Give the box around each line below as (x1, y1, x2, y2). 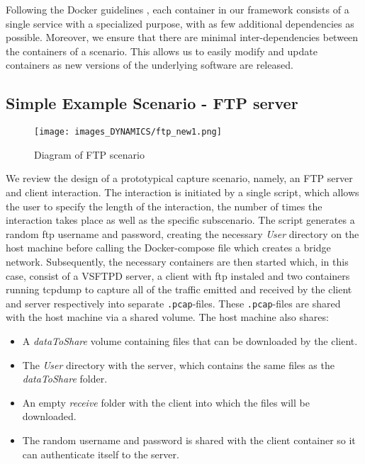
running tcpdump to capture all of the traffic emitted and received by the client (6, 282, 352, 297)
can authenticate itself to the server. (22, 446, 179, 461)
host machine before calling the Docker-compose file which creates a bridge (6, 240, 331, 255)
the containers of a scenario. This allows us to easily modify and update (6, 43, 318, 58)
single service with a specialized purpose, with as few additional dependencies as (6, 16, 354, 30)
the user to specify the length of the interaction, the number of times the (6, 198, 322, 213)
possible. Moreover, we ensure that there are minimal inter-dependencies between (6, 30, 359, 45)
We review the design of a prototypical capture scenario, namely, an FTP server (6, 171, 353, 186)
